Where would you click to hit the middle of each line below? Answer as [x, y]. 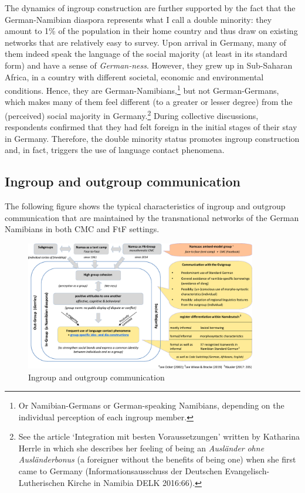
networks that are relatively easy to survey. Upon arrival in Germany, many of [145, 42]
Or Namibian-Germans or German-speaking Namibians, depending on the [151, 405]
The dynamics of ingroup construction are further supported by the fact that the [150, 8]
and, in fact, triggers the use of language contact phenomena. [115, 150]
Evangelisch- [247, 471]
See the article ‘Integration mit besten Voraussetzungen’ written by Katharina [159, 436]
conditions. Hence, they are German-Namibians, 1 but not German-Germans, [142, 89]
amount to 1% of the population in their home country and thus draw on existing [151, 31]
